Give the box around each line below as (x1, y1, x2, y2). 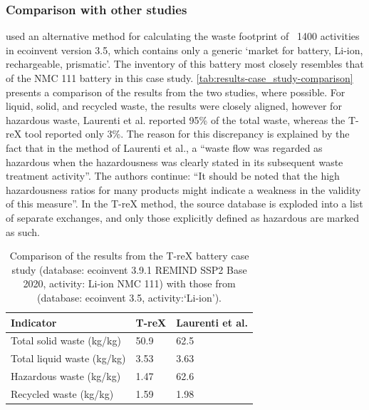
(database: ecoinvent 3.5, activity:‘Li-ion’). (37, 289, 222, 304)
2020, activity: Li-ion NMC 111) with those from (23, 276, 236, 291)
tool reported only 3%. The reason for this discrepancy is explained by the (24, 126, 350, 141)
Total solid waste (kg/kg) (11, 333, 121, 348)
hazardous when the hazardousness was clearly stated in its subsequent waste (6, 154, 343, 169)
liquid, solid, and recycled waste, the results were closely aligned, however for (6, 98, 342, 113)
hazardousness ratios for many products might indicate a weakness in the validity (6, 182, 361, 197)
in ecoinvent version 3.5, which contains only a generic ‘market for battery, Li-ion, (6, 42, 363, 57)
